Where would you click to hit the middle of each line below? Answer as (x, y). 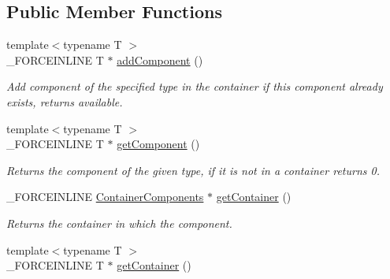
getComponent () (158, 144)
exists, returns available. (65, 101)
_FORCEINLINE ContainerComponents (105, 197)
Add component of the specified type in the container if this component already (195, 86)
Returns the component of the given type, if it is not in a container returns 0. (193, 170)
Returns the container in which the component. (119, 223)
